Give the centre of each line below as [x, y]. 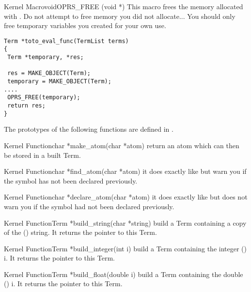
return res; [26, 106]
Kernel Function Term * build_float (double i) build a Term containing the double [124, 274]
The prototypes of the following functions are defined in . [89, 129]
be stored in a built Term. [42, 155]
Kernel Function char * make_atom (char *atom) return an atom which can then [122, 145]
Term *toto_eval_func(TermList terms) [66, 41]
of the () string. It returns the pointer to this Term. [80, 232]
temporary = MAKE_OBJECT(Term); [59, 82]
